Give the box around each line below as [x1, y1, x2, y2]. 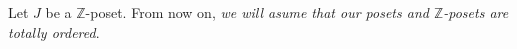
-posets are [443, 2, 509, 22]
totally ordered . [8, 21, 100, 42]
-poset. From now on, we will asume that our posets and [85, 2, 429, 22]
